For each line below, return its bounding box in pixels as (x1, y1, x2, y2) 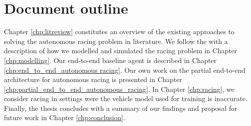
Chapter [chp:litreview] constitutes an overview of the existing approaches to (4, 26, 235, 37)
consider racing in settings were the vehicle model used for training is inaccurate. (4, 93, 248, 104)
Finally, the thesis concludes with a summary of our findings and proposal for (4, 103, 237, 113)
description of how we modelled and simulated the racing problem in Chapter (4, 45, 237, 56)
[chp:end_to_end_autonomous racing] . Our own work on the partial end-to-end (4, 64, 246, 75)
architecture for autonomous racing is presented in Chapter (4, 74, 182, 84)
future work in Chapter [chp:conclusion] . (4, 112, 125, 123)
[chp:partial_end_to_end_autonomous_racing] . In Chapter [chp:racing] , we (4, 84, 234, 94)
